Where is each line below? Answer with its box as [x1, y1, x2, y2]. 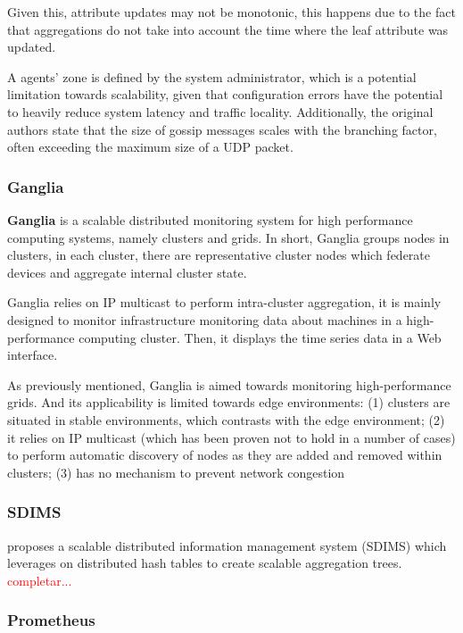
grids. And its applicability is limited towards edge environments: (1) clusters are [7, 393, 451, 412]
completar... [7, 571, 72, 589]
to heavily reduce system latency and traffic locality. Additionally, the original [7, 102, 434, 121]
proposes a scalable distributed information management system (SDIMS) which [7, 536, 447, 554]
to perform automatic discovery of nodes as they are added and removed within [7, 446, 442, 464]
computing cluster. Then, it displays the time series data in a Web [79, 328, 442, 346]
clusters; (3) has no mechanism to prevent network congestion [7, 462, 345, 481]
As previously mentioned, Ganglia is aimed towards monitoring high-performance [7, 375, 451, 394]
